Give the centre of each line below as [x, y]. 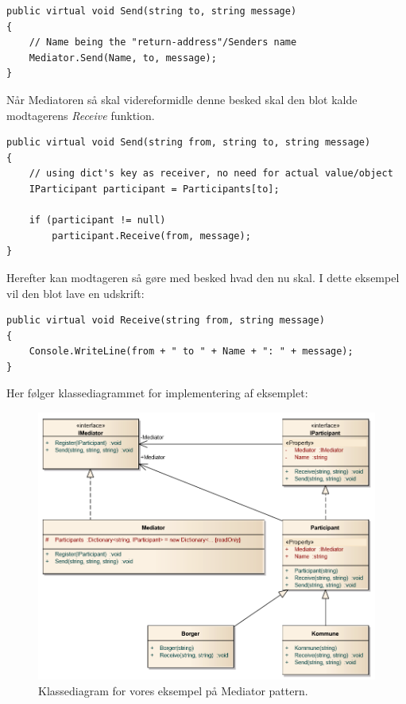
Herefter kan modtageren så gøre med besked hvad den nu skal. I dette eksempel [203, 277]
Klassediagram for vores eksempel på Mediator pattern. [173, 690]
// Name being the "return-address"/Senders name [163, 43]
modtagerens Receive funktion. [81, 115]
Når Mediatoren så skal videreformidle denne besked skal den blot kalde [182, 99]
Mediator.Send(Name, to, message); [123, 58]
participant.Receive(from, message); [151, 236]
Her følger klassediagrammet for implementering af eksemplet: [157, 393]
